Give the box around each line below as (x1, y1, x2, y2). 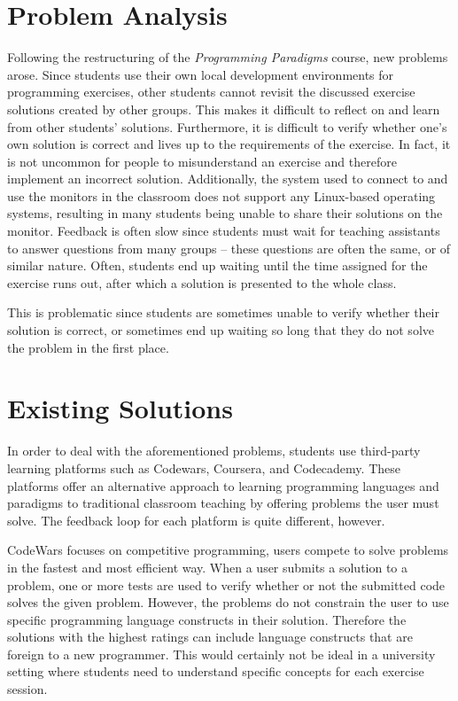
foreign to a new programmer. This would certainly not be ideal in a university (7, 644, 436, 663)
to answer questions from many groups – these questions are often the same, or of (7, 238, 451, 257)
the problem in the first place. (7, 338, 169, 356)
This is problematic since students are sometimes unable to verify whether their (7, 303, 439, 322)
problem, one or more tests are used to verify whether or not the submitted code (7, 575, 446, 594)
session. (7, 680, 48, 698)
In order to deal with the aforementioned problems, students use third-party (7, 441, 421, 460)
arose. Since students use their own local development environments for (7, 65, 394, 83)
